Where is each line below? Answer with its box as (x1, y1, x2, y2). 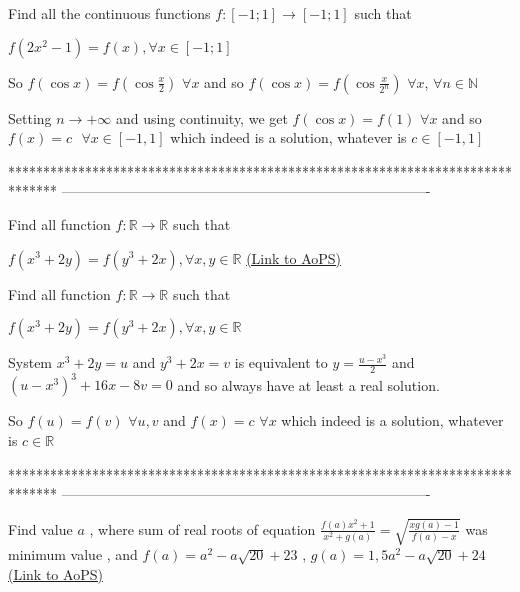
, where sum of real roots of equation (89, 518, 316, 539)
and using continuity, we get (115, 107, 288, 128)
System (8, 352, 53, 373)
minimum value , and (8, 544, 138, 565)
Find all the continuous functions (8, 3, 211, 23)
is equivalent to (234, 352, 328, 373)
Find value (8, 518, 73, 539)
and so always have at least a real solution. (177, 374, 440, 395)
